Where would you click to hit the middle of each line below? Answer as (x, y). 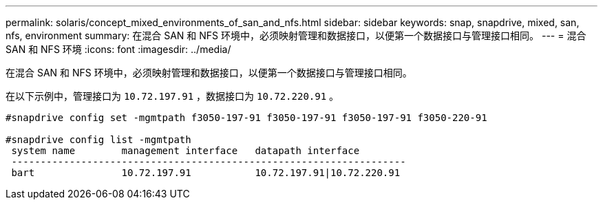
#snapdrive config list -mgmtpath (98, 140)
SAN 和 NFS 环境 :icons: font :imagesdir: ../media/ (118, 49)
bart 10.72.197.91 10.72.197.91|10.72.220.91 (206, 173)
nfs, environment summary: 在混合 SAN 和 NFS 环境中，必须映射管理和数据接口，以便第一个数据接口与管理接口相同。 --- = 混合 (296, 35)
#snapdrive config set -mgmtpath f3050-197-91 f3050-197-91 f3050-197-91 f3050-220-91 (246, 118)
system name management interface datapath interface (186, 151)
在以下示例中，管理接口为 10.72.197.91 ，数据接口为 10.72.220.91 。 (172, 96)
